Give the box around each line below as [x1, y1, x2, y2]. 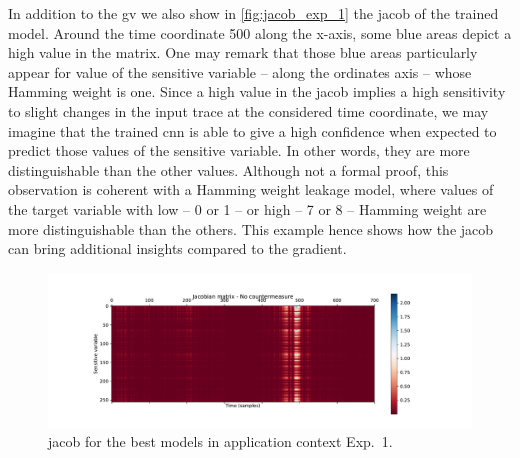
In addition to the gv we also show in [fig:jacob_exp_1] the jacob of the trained [8, 3, 499, 23]
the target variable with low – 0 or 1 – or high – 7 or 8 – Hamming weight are [8, 198, 487, 219]
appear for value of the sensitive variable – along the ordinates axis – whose [8, 61, 472, 82]
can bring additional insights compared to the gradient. [8, 238, 347, 259]
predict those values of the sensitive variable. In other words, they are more [8, 140, 470, 161]
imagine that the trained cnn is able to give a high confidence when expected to [8, 120, 497, 141]
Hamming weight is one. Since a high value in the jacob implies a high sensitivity [8, 81, 506, 102]
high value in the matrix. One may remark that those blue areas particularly [8, 42, 478, 63]
